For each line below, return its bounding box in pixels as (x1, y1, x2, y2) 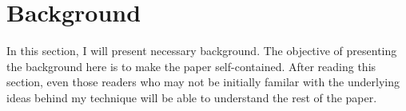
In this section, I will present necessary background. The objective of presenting (6, 42, 397, 59)
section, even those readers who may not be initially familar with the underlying (6, 73, 400, 90)
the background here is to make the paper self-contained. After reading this (6, 57, 376, 74)
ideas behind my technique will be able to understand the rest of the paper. (6, 89, 377, 105)
